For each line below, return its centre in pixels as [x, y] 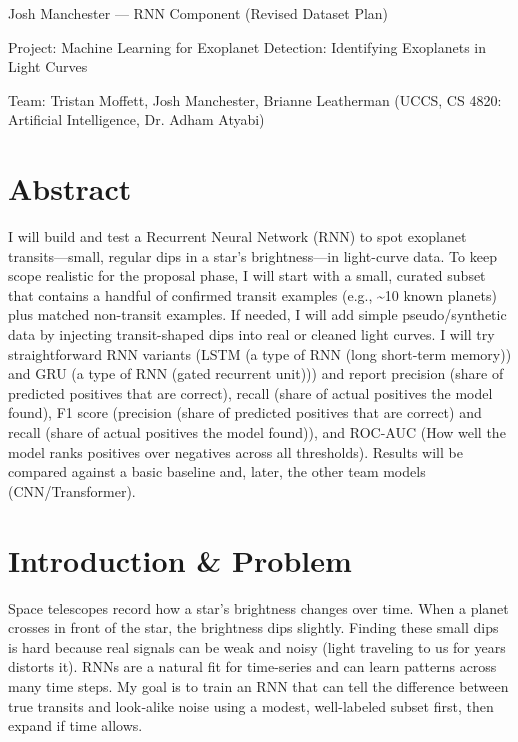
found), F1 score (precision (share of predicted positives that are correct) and [245, 412]
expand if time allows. [75, 725]
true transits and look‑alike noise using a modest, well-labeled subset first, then [251, 705]
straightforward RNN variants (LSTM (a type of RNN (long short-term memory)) [260, 353]
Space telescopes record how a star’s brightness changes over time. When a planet [258, 607]
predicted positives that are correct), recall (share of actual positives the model [250, 392]
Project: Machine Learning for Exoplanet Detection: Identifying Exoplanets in [247, 46]
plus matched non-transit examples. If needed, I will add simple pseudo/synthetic [257, 314]
